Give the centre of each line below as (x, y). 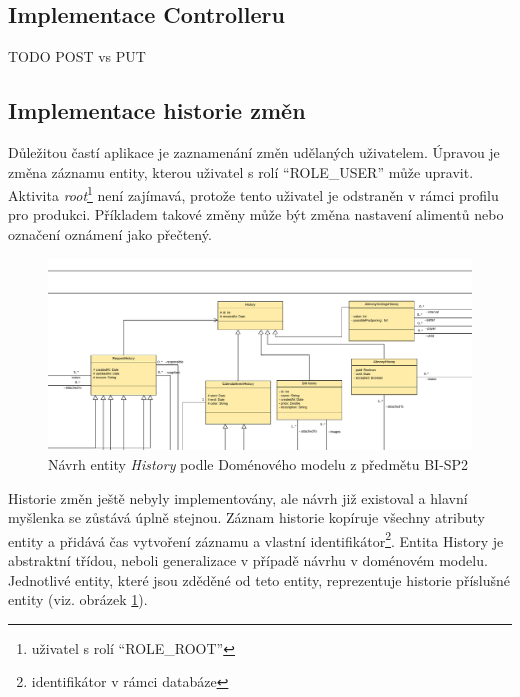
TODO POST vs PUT (77, 56)
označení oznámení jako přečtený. (110, 234)
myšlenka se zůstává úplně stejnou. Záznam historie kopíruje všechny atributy (246, 517)
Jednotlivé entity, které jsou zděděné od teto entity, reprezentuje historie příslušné (259, 579)
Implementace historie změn (157, 110)
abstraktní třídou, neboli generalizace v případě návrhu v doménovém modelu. (248, 559)
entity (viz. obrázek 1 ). (78, 599)
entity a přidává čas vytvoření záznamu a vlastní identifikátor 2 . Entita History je (256, 539)
